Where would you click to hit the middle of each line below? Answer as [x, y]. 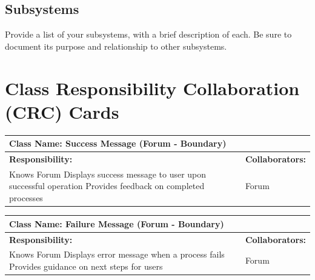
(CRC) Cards [62, 111]
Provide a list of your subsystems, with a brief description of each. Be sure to [148, 34]
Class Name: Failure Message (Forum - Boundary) [117, 223]
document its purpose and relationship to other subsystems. [116, 46]
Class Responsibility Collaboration [152, 88]
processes [26, 198]
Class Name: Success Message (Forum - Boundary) [118, 143]
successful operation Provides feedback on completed [107, 186]
